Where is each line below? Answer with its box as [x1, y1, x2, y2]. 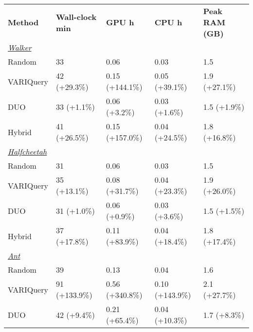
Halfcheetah [8, 146, 47, 157]
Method [8, 17, 39, 28]
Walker [8, 42, 32, 53]
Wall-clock [55, 11, 97, 22]
